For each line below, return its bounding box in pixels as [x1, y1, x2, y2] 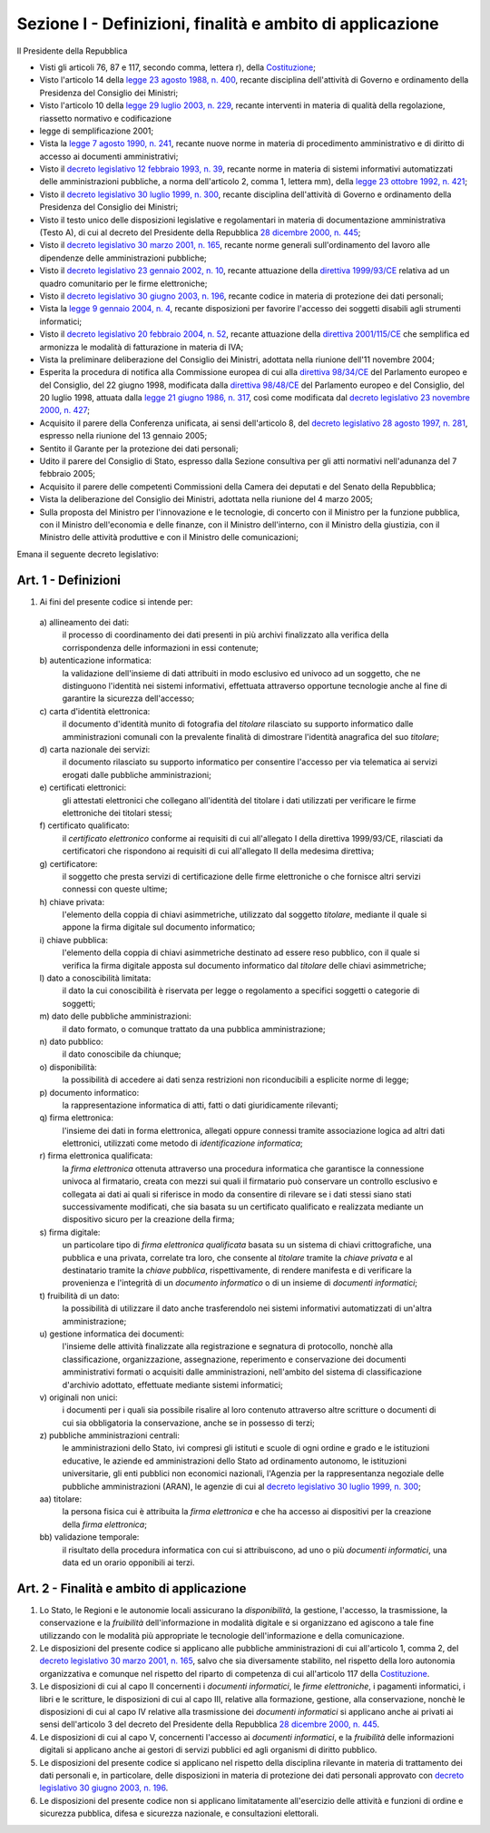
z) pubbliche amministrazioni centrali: [39, 1430, 181, 1441]
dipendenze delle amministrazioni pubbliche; [39, 252, 208, 263]
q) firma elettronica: [39, 1112, 113, 1123]
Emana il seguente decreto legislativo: [16, 548, 159, 559]
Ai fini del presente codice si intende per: [39, 596, 193, 607]
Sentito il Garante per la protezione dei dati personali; [39, 443, 239, 454]
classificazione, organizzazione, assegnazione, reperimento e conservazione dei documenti [62, 1354, 407, 1365]
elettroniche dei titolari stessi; [62, 807, 172, 818]
